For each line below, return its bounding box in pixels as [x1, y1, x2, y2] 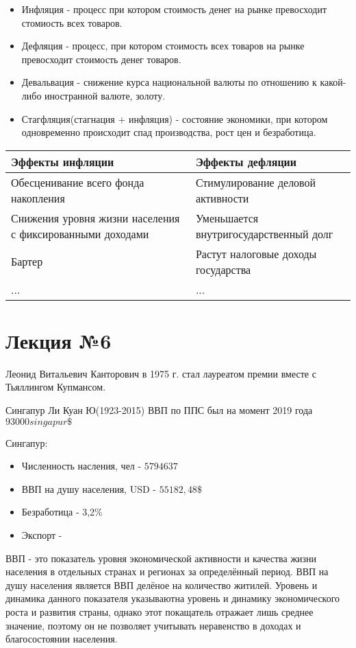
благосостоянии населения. [5, 632, 118, 646]
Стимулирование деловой [195, 174, 316, 190]
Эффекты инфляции [11, 153, 114, 170]
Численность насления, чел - [21, 459, 142, 473]
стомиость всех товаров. [21, 15, 123, 30]
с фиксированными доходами [11, 225, 149, 242]
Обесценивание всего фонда [11, 174, 144, 190]
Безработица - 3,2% [21, 505, 103, 519]
